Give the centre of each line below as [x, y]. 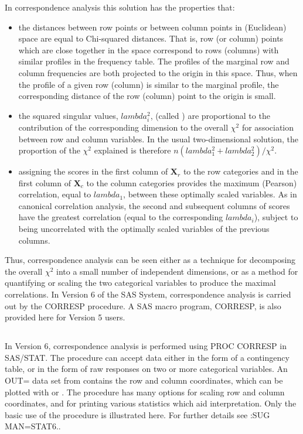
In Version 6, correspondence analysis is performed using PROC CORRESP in [146, 346]
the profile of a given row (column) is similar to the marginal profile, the [149, 84]
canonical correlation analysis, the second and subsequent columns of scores [154, 205]
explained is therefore [132, 150]
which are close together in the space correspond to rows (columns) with [149, 49]
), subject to [276, 217]
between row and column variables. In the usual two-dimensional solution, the [158, 139]
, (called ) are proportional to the [210, 115]
